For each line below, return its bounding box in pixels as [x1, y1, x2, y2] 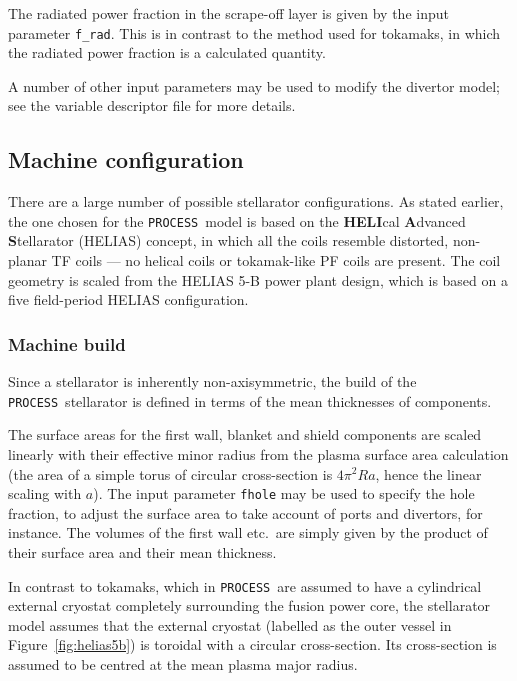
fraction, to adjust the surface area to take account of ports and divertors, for [8, 502, 483, 523]
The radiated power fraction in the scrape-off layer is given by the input [8, 3, 449, 23]
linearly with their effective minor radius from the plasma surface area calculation [8, 443, 509, 464]
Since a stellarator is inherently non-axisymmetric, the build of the [8, 371, 417, 392]
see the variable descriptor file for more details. [8, 95, 296, 116]
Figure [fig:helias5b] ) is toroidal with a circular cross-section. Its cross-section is [8, 634, 497, 655]
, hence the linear [375, 463, 482, 484]
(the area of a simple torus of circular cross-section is [8, 463, 333, 484]
